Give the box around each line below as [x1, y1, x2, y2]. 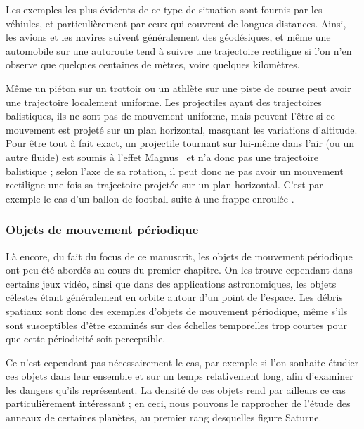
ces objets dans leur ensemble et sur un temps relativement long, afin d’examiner [6, 369, 353, 383]
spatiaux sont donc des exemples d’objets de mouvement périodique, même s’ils [6, 303, 348, 318]
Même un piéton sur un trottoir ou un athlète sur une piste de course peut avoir [6, 80, 351, 95]
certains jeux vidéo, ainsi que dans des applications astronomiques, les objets [6, 276, 337, 290]
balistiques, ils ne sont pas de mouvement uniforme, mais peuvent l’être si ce [6, 108, 335, 123]
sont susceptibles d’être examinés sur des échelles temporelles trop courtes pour [6, 317, 347, 332]
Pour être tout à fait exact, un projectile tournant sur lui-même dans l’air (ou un [6, 136, 355, 151]
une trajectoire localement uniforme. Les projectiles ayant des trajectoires [6, 94, 322, 109]
